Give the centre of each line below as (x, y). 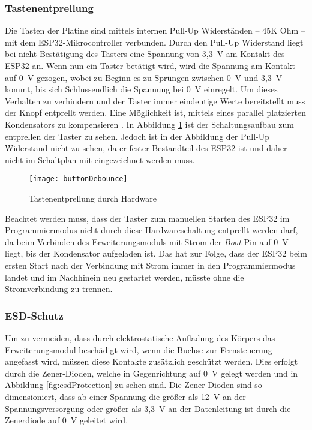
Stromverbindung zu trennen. (59, 289)
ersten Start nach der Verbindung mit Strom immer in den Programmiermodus (150, 265)
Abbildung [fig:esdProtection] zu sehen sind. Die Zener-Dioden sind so (133, 385)
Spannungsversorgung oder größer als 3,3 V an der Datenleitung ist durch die (148, 408)
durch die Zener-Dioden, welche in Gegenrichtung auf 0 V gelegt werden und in (151, 373)
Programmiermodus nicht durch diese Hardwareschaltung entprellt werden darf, (151, 230)
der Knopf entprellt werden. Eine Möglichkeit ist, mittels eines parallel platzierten (155, 112)
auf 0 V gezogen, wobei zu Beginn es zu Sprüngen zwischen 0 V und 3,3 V (144, 77)
